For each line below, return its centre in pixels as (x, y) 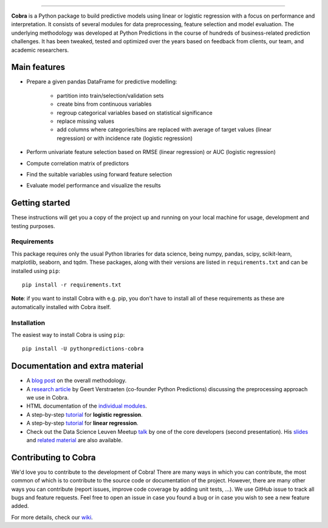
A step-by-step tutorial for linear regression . (83, 423)
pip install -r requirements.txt (72, 285)
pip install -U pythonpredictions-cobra (83, 349)
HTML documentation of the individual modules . (87, 406)
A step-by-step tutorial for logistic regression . (84, 414)
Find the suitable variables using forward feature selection (99, 174)
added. (20, 506)
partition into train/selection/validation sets (110, 96)
